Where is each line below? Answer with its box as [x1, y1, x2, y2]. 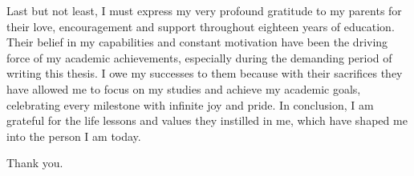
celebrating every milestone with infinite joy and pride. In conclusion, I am [6, 96, 374, 113]
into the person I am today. [6, 127, 141, 144]
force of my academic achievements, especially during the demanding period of [6, 49, 392, 66]
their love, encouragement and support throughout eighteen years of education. [6, 18, 395, 34]
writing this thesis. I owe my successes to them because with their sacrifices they [6, 65, 403, 82]
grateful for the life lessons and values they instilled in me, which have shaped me [6, 112, 408, 129]
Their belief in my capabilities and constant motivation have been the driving [6, 34, 388, 50]
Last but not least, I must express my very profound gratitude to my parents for [6, 2, 402, 18]
